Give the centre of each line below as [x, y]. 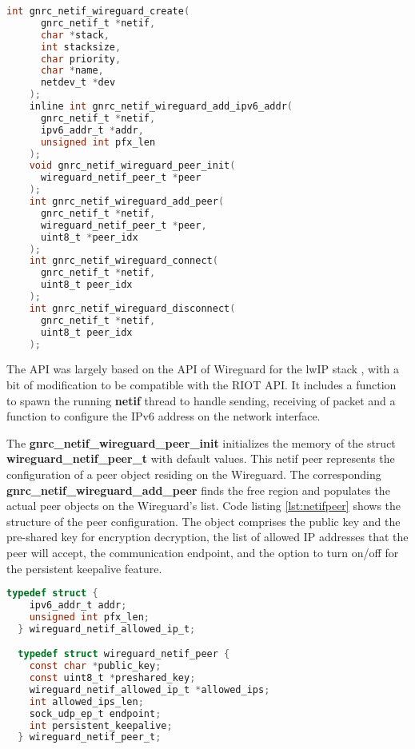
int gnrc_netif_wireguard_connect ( [124, 261]
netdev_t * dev [78, 83]
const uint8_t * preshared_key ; [112, 678]
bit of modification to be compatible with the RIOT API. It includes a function [202, 384]
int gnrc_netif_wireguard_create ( [98, 11]
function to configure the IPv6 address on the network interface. [164, 416]
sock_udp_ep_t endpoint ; [95, 713]
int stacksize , [81, 47]
